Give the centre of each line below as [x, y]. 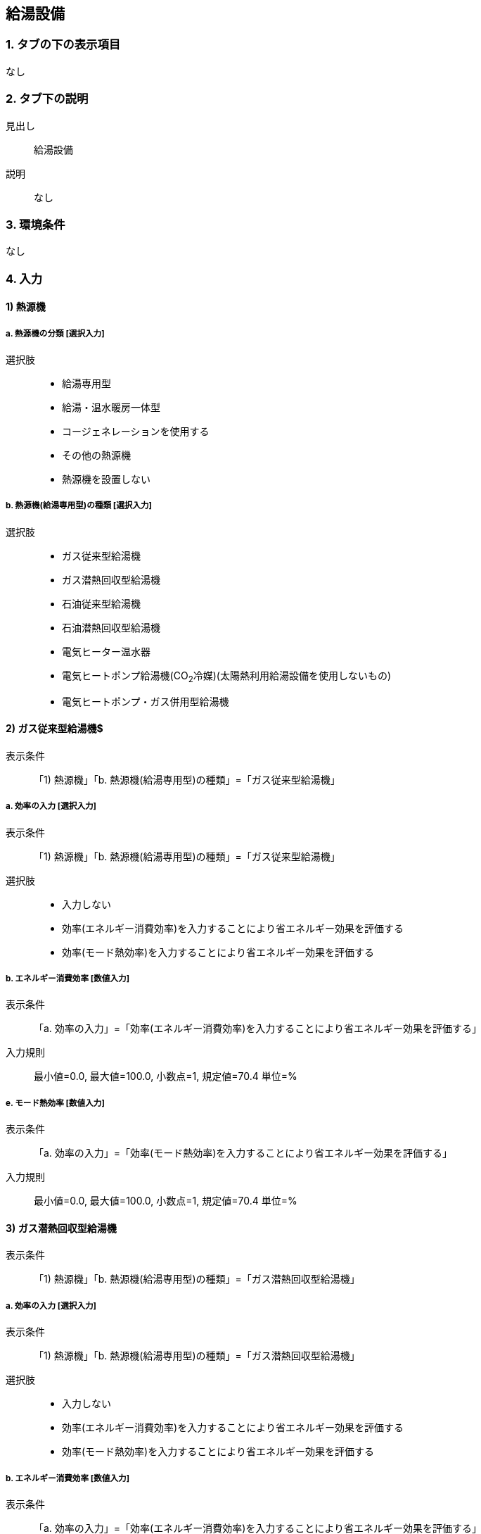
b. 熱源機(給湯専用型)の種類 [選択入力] [79, 506]
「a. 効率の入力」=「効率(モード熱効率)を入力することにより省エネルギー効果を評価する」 [243, 1153]
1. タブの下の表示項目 [63, 45]
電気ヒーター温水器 [106, 651]
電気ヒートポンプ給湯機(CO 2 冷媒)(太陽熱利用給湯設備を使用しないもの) [227, 677]
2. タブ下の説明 [47, 99]
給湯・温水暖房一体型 [111, 408]
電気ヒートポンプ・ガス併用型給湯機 [146, 701]
